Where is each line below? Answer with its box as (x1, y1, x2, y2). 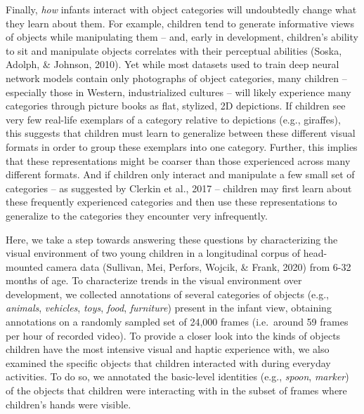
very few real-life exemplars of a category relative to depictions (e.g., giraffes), (6, 112, 341, 126)
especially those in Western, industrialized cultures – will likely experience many (6, 84, 351, 99)
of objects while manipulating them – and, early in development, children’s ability (6, 29, 358, 44)
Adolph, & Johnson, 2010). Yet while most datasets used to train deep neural (6, 57, 339, 72)
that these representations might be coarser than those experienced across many (6, 153, 351, 168)
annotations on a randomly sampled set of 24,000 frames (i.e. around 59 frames (6, 314, 349, 329)
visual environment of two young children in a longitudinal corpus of (6, 246, 301, 260)
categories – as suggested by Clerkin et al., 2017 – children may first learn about (6, 180, 352, 195)
